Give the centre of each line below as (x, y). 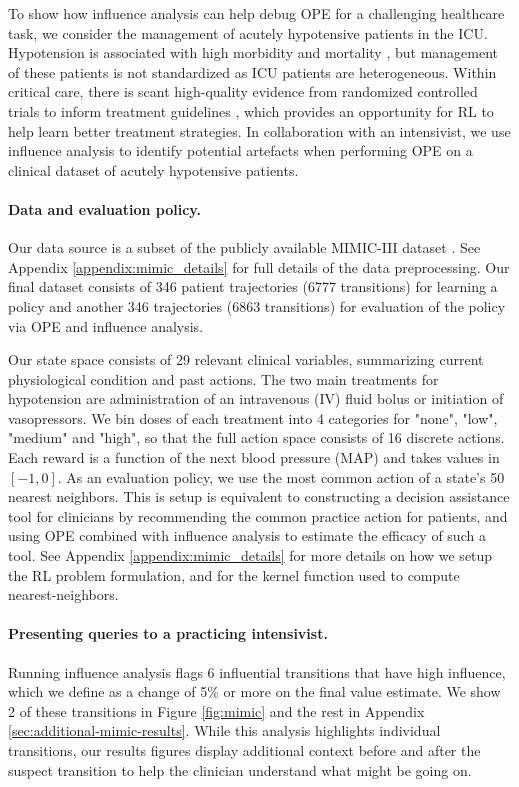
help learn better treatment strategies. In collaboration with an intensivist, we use (259, 130)
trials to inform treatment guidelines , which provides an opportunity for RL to (251, 110)
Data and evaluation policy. (104, 208)
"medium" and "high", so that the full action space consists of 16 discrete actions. (256, 437)
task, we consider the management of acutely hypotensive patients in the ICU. (248, 32)
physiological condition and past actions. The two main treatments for (223, 378)
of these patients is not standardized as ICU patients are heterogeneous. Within (252, 71)
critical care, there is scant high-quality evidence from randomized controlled (243, 91)
